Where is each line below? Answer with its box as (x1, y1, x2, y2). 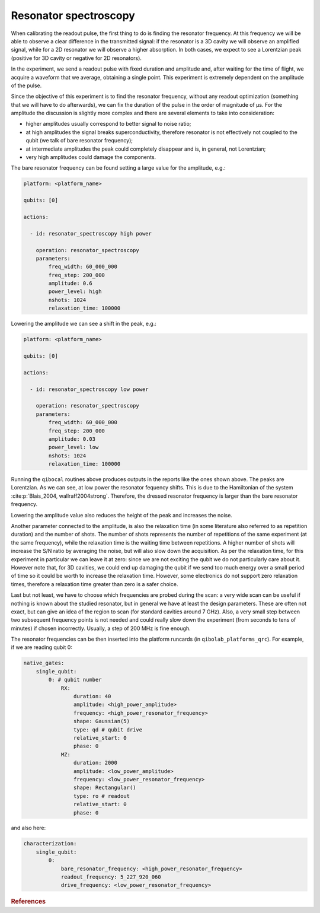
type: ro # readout (73, 793, 130, 799)
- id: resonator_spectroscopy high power (30, 230, 152, 237)
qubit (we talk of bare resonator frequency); (25, 137, 133, 144)
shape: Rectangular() (73, 784, 136, 791)
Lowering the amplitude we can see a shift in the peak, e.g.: (11, 320, 157, 327)
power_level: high (48, 288, 102, 295)
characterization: (23, 840, 77, 847)
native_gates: (23, 660, 65, 667)
